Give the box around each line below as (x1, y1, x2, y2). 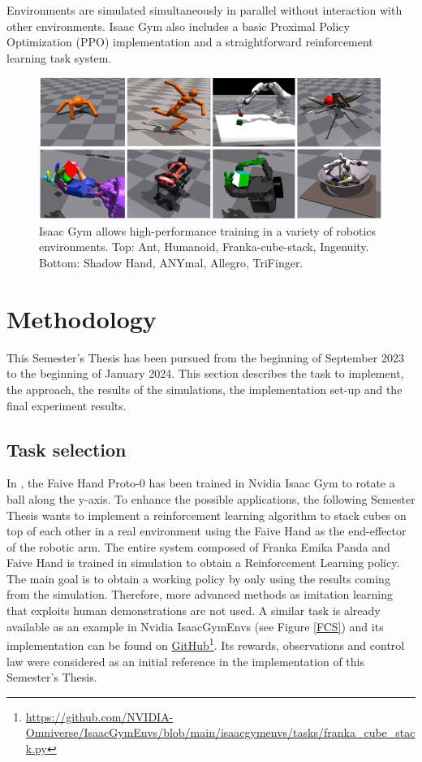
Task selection (6, 436, 127, 461)
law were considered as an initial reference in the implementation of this (6, 652, 364, 669)
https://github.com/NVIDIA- (25, 708, 174, 725)
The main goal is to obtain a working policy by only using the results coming (6, 569, 390, 587)
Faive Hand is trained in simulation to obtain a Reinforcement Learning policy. (6, 554, 400, 571)
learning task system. (6, 49, 112, 66)
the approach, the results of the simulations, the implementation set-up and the (6, 380, 403, 397)
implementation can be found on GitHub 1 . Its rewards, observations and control (6, 634, 405, 653)
